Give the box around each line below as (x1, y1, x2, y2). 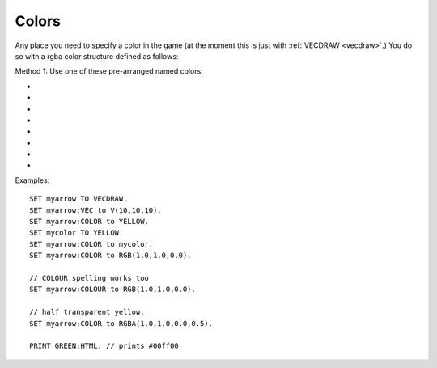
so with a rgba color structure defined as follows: (15, 51, 179, 61)
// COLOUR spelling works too (29, 273, 150, 282)
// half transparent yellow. (29, 307, 145, 317)
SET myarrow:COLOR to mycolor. (29, 239, 154, 248)
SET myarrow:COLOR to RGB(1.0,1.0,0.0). (29, 251, 192, 260)
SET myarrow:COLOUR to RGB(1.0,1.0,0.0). (29, 285, 196, 294)
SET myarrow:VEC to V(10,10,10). (29, 205, 162, 214)
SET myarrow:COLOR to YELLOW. (29, 217, 150, 226)
